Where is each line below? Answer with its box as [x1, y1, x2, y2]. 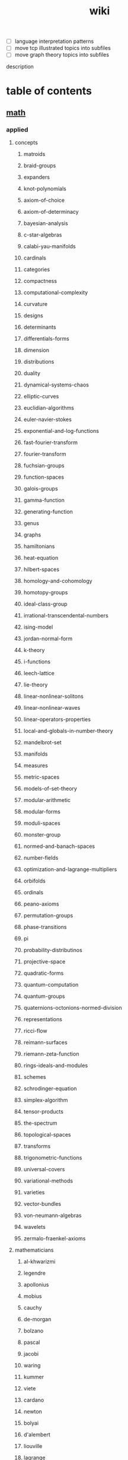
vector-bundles [23, 1200, 61, 1208]
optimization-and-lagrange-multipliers [23, 866, 117, 873]
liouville [23, 1443, 43, 1450]
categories [23, 266, 50, 273]
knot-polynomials [23, 185, 66, 192]
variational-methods [23, 1177, 73, 1184]
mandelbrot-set [23, 739, 62, 746]
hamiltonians [23, 543, 55, 550]
